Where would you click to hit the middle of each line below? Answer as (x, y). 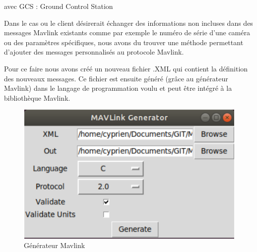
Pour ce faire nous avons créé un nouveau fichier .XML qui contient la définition (126, 68)
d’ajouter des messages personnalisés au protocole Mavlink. (94, 52)
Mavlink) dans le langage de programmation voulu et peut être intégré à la (118, 88)
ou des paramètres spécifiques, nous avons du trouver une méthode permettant (124, 42)
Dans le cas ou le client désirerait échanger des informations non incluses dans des (128, 23)
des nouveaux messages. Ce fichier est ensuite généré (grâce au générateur (116, 78)
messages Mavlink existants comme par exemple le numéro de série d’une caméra (127, 32)
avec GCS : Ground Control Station (59, 6)
